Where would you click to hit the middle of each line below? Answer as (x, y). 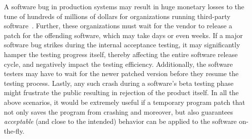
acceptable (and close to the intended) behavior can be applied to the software (120, 121)
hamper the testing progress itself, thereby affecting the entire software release (121, 54)
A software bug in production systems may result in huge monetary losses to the (124, 6)
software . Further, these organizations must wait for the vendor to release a (118, 26)
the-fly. (14, 130)
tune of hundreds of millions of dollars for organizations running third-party (117, 16)
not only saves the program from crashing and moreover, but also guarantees (119, 111)
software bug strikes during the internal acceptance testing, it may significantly (122, 45)
